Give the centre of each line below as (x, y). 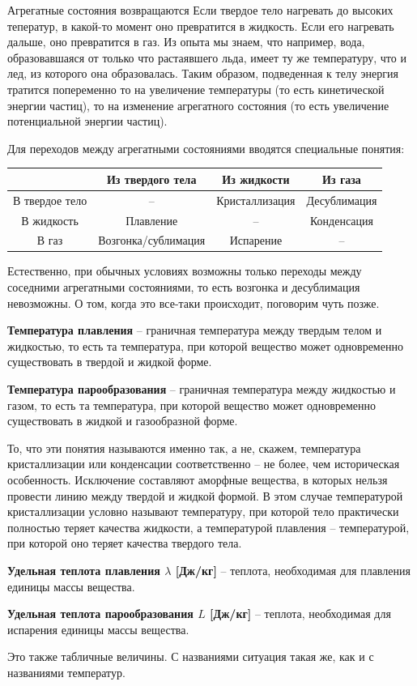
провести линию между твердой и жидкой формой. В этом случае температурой (205, 495)
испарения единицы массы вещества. (98, 629)
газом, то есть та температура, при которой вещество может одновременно (192, 405)
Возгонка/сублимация (152, 240)
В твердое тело (50, 200)
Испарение (256, 240)
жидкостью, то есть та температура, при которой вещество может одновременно (205, 345)
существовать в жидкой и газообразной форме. (123, 421)
